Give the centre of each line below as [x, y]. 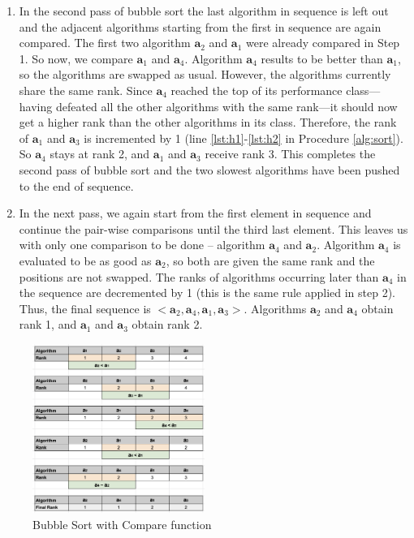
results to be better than [322, 58]
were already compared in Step [323, 43]
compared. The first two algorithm [105, 43]
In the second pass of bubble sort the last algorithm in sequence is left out [204, 11]
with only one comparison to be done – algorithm [142, 245]
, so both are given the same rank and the [270, 260]
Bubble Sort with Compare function [122, 524]
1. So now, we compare [76, 58]
